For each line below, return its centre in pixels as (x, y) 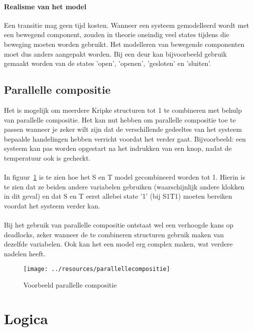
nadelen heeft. (25, 253)
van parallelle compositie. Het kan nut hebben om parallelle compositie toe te (120, 119)
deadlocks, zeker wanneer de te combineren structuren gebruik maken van (114, 234)
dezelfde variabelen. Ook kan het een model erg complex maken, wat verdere (118, 244)
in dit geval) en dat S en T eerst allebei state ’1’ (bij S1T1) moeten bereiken (118, 196)
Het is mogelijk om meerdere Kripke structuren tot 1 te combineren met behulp (123, 110)
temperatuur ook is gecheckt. (47, 157)
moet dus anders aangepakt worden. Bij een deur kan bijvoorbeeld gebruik (116, 53)
